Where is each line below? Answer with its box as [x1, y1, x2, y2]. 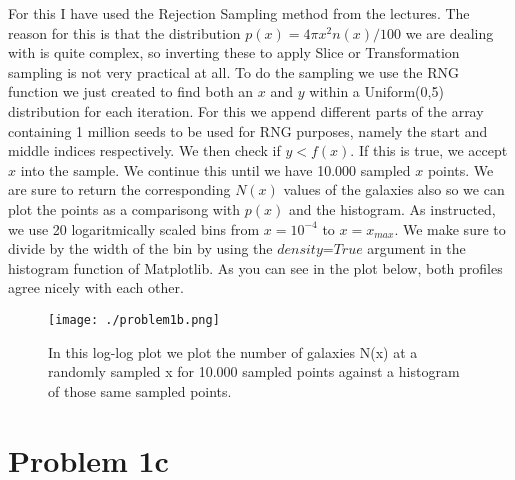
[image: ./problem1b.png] [48, 312, 220, 327]
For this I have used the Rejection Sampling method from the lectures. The [8, 3, 470, 23]
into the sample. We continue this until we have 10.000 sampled [20, 159, 411, 180]
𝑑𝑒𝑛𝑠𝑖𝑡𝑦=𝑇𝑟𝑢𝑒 [277, 243, 363, 258]
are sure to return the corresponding [8, 179, 231, 200]
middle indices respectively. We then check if [8, 140, 281, 161]
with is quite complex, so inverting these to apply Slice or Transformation [8, 42, 460, 63]
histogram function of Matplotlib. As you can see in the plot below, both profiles [8, 257, 503, 278]
